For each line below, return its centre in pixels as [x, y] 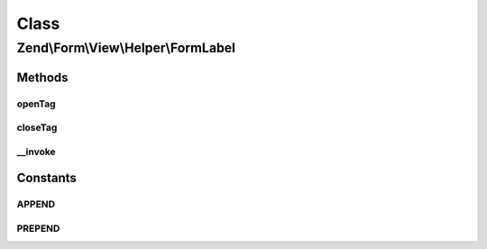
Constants [46, 178]
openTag [36, 104]
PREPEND [38, 228]
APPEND [36, 205]
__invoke [36, 152]
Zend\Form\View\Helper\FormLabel [126, 48]
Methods [42, 77]
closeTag [37, 128]
